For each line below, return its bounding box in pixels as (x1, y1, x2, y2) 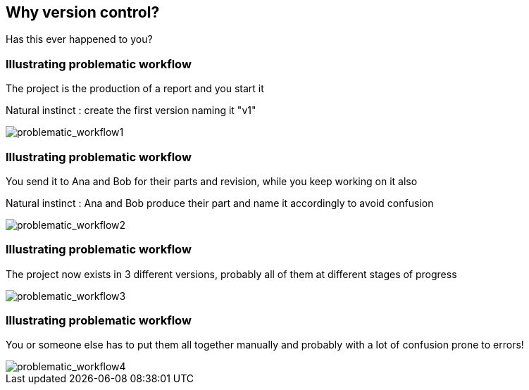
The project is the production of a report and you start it (6, 82, 264, 95)
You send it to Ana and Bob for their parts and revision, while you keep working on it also (6, 175, 418, 187)
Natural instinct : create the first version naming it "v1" (6, 104, 256, 117)
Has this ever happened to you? (6, 33, 153, 46)
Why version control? (6, 4, 160, 21)
